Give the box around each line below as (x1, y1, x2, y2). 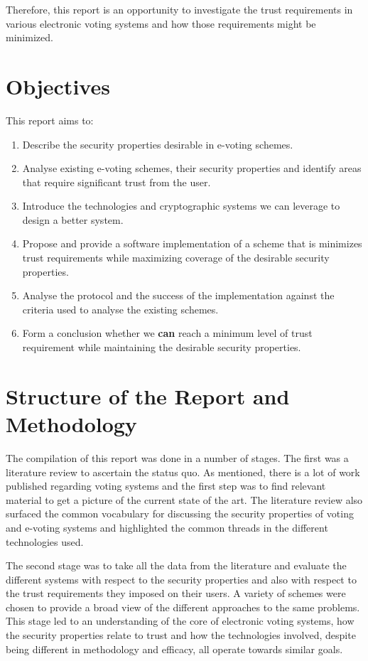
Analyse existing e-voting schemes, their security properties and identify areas (22, 161, 362, 176)
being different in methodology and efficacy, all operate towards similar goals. (6, 641, 343, 656)
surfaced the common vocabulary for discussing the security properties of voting (6, 506, 354, 521)
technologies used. (6, 534, 84, 549)
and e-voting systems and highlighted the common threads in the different (6, 520, 328, 534)
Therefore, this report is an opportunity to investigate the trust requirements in (6, 2, 353, 16)
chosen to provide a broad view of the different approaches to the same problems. (6, 599, 360, 614)
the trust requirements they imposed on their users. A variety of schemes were (6, 586, 346, 601)
